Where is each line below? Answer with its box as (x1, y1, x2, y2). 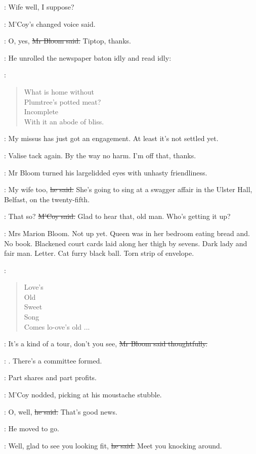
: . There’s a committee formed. (4, 355, 102, 366)
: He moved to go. (4, 423, 59, 434)
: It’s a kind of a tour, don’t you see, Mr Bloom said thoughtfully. (4, 338, 207, 349)
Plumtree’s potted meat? (24, 96, 101, 107)
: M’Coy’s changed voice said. (4, 18, 96, 29)
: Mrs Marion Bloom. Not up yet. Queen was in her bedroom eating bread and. (4, 228, 250, 238)
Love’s (24, 282, 44, 292)
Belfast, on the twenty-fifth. (4, 194, 90, 204)
